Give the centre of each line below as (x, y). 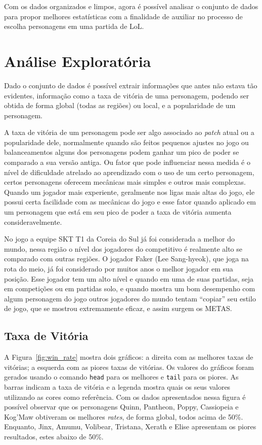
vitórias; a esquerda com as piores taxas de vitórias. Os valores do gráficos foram (129, 367)
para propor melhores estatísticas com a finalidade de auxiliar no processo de (123, 16)
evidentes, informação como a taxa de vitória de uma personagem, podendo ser (127, 95)
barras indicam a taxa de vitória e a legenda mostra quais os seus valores (117, 387)
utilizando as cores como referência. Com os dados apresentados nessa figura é (125, 397)
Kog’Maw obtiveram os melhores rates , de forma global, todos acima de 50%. (124, 416)
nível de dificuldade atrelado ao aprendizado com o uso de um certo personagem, (129, 172)
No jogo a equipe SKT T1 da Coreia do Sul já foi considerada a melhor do (119, 239)
